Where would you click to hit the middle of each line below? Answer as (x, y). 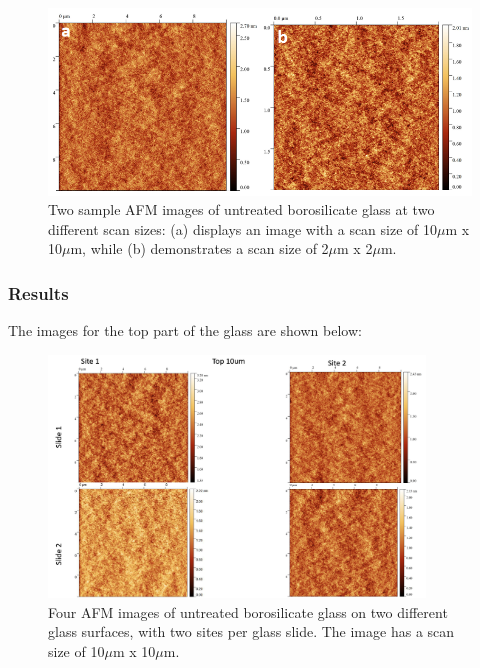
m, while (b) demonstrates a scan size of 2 (199, 248)
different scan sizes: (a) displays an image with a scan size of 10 (243, 228)
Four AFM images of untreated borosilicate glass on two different (248, 611)
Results (38, 292)
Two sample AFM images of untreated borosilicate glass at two (241, 209)
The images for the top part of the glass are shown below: (185, 330)
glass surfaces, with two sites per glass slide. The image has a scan (251, 631)
